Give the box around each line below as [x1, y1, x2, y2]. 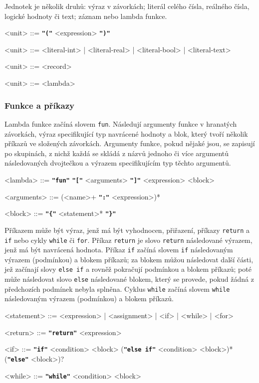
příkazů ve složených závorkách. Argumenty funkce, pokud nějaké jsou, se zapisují [4, 138, 255, 149]
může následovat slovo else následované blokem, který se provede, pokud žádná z [4, 274, 254, 284]
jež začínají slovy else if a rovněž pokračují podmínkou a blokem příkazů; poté [4, 264, 252, 274]
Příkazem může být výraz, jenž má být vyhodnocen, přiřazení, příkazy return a [4, 224, 250, 235]
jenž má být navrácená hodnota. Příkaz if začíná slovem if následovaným [4, 244, 233, 255]
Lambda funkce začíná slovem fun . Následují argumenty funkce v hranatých [4, 118, 237, 129]
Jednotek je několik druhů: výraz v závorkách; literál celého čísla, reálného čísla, [4, 1, 250, 11]
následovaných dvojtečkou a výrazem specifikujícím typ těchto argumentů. [4, 158, 231, 168]
